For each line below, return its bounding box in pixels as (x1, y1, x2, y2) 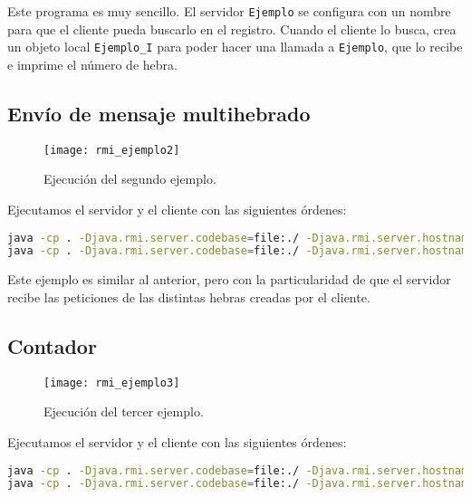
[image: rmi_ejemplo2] (43, 143, 180, 157)
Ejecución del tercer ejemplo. (43, 402, 204, 421)
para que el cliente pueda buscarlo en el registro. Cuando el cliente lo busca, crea (7, 19, 457, 38)
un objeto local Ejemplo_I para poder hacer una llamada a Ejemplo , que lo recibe (7, 37, 463, 56)
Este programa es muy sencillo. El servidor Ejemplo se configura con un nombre (7, 2, 451, 20)
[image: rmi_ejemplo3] (43, 376, 180, 389)
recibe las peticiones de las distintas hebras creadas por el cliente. (7, 287, 370, 306)
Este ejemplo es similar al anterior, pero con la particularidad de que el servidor (7, 270, 451, 289)
